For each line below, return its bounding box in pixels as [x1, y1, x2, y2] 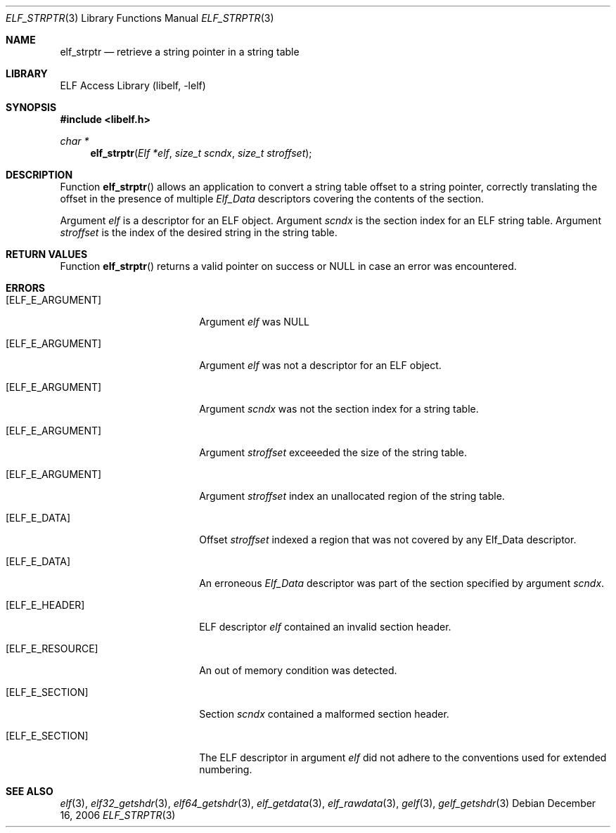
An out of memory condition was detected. [199, 664, 397, 676]
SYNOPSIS [6, 101, 57, 113]
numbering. [199, 763, 252, 775]
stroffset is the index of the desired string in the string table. [60, 226, 338, 238]
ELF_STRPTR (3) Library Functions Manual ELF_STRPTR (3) [6, 12, 274, 24]
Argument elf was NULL [199, 316, 310, 328]
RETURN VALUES [6, 248, 88, 260]
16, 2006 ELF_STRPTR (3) [60, 809, 176, 821]
